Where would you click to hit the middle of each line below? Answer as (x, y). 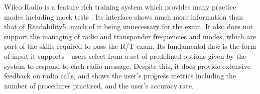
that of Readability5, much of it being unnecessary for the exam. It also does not (129, 26)
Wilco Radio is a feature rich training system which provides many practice (120, 7)
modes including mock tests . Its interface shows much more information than (124, 16)
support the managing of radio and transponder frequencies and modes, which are (130, 36)
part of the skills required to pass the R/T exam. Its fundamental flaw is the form (130, 46)
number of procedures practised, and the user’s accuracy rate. (99, 85)
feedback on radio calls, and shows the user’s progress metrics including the (120, 76)
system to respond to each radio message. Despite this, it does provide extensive (127, 66)
